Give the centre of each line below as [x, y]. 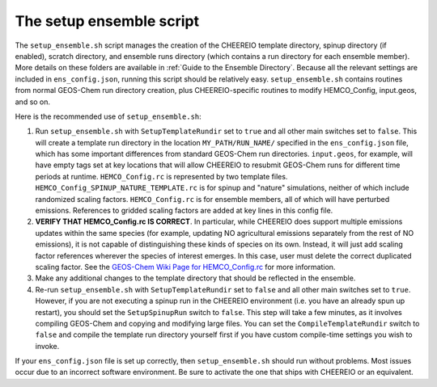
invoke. [47, 346]
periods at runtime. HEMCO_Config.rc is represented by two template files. [161, 176]
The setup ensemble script [107, 21]
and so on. [33, 102]
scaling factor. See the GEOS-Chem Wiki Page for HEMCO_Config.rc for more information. [185, 267]
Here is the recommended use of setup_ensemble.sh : [108, 116]
